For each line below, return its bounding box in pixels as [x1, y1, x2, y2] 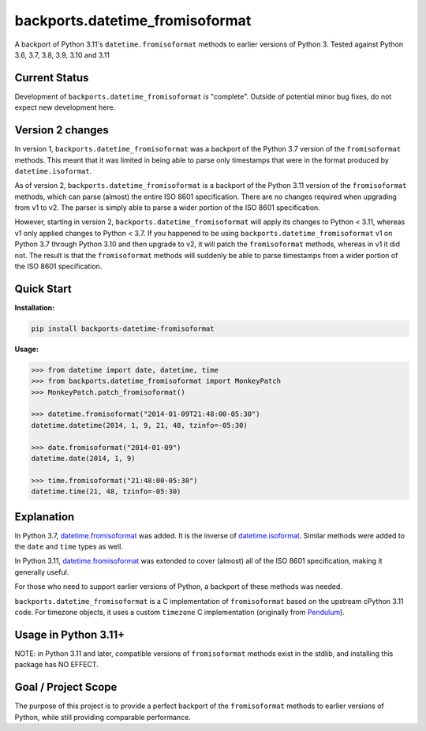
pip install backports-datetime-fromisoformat [31, 324, 215, 333]
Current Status [14, 71, 89, 84]
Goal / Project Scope [14, 680, 118, 694]
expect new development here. [14, 103, 116, 112]
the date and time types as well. [14, 542, 124, 552]
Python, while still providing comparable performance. [14, 712, 191, 722]
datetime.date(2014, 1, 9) [31, 454, 136, 463]
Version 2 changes [14, 123, 110, 137]
